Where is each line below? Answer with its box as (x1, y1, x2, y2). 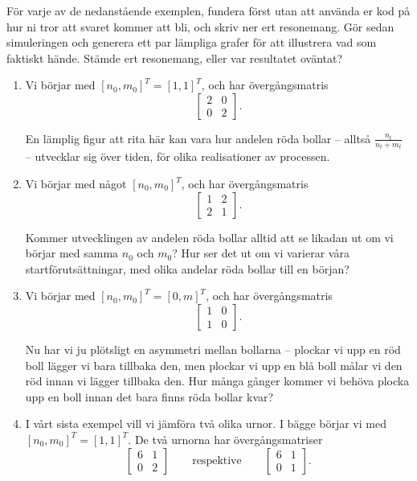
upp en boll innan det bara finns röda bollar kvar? (25, 388, 274, 405)
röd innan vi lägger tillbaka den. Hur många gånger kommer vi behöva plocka (25, 372, 410, 389)
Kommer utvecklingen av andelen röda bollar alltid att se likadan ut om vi (25, 228, 394, 245)
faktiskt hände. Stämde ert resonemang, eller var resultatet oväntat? (6, 49, 343, 66)
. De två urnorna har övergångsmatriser (128, 430, 323, 447)
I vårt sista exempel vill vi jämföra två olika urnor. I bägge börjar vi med (25, 415, 386, 432)
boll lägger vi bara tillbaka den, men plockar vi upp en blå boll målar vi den (25, 356, 403, 373)
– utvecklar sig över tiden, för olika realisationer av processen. (25, 148, 330, 165)
